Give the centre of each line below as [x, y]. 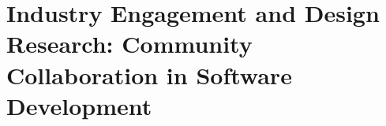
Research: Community [129, 44]
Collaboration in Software [149, 74]
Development [79, 105]
